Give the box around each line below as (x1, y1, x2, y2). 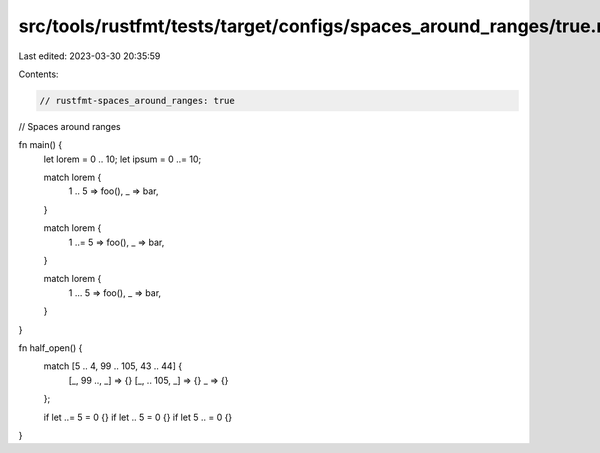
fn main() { (18, 139, 63, 151)
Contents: (18, 68, 59, 80)
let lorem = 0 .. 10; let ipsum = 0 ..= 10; (43, 153, 202, 165)
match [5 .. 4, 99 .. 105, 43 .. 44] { (43, 360, 183, 372)
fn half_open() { (18, 341, 83, 354)
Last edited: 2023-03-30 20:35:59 (18, 50, 161, 62)
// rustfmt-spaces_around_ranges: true (39, 95, 235, 106)
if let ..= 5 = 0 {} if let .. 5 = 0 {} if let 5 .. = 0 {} (43, 411, 233, 423)
